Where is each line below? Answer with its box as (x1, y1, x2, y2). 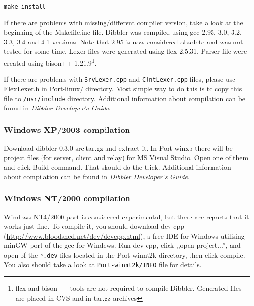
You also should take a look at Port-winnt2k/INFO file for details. (4, 259, 202, 269)
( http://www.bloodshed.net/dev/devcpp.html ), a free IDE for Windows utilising (4, 230, 245, 240)
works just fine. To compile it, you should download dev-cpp (4, 221, 184, 231)
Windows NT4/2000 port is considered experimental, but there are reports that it (4, 211, 249, 221)
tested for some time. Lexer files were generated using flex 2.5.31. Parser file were (4, 46, 247, 56)
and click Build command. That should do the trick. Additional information (4, 162, 231, 172)
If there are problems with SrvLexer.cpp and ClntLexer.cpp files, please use (4, 74, 235, 84)
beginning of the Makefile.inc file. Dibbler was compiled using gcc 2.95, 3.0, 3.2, (4, 27, 242, 37)
